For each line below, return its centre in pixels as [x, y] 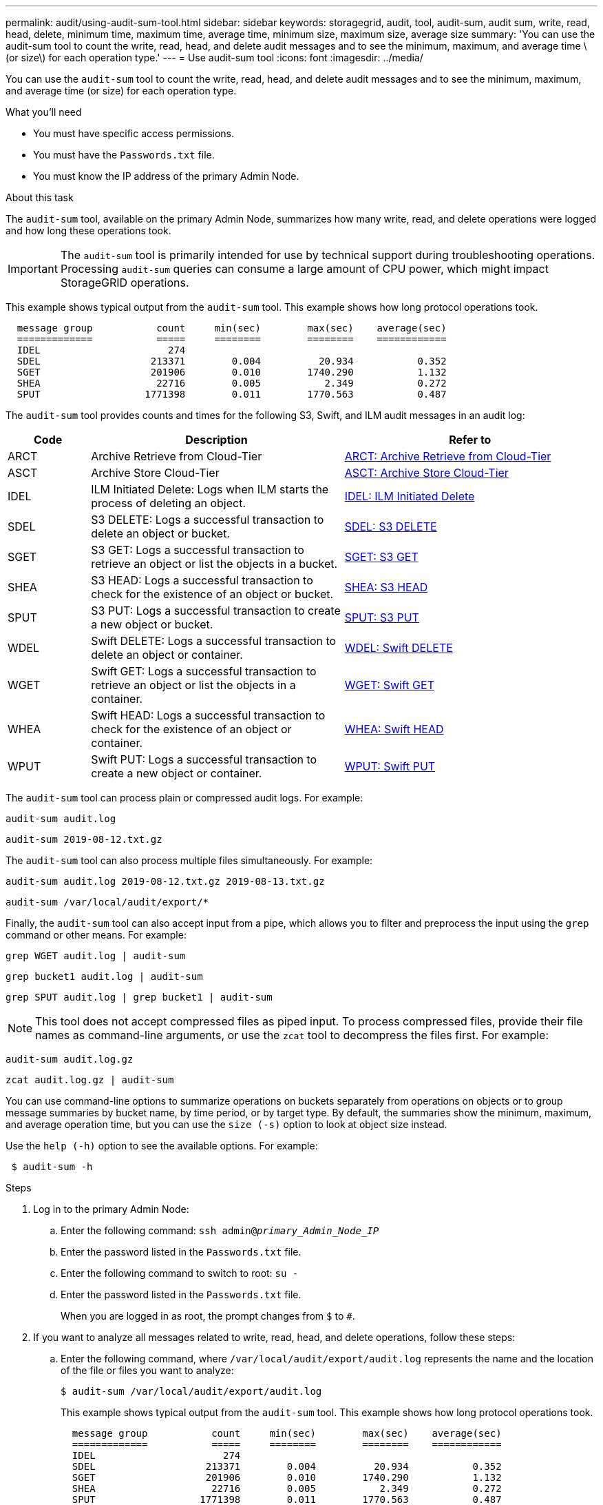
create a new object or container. [177, 773]
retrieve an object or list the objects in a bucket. [214, 564]
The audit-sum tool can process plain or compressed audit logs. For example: [184, 798]
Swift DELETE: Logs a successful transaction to [214, 641]
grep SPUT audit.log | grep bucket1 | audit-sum [139, 997]
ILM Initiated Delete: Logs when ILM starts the [210, 489]
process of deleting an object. [169, 503]
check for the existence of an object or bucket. [212, 594]
